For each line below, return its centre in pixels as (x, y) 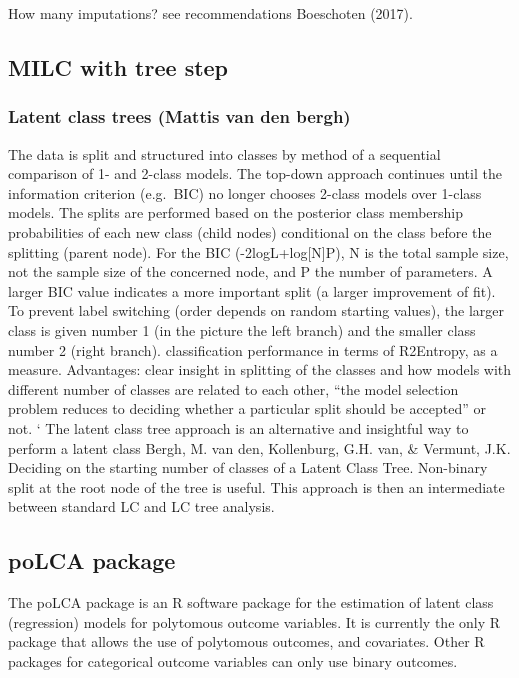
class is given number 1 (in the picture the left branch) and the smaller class (242, 329)
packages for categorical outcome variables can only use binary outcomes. (233, 660)
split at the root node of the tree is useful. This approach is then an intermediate (256, 486)
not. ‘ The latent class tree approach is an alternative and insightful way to (238, 427)
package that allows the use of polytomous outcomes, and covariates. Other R (246, 641)
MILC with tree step (118, 66)
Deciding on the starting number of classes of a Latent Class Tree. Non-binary (248, 467)
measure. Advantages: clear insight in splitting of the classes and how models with (260, 369)
